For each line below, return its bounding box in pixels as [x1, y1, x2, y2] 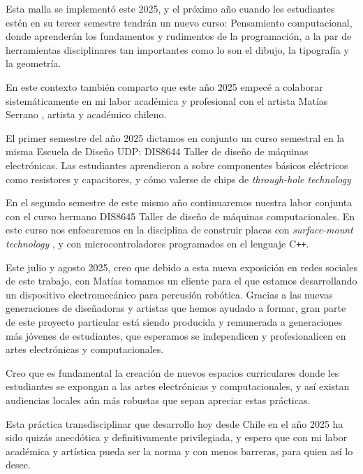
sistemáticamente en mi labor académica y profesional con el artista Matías [6, 93, 328, 108]
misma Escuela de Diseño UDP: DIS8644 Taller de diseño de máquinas [6, 144, 309, 159]
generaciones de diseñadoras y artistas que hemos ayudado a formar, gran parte [6, 301, 346, 315]
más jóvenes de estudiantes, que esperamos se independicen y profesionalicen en [6, 328, 346, 343]
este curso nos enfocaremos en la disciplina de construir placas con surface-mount [6, 222, 353, 237]
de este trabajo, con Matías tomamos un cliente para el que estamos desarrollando [6, 273, 357, 288]
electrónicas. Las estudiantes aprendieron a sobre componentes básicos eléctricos [6, 157, 348, 172]
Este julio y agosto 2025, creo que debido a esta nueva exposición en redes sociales [6, 259, 357, 274]
